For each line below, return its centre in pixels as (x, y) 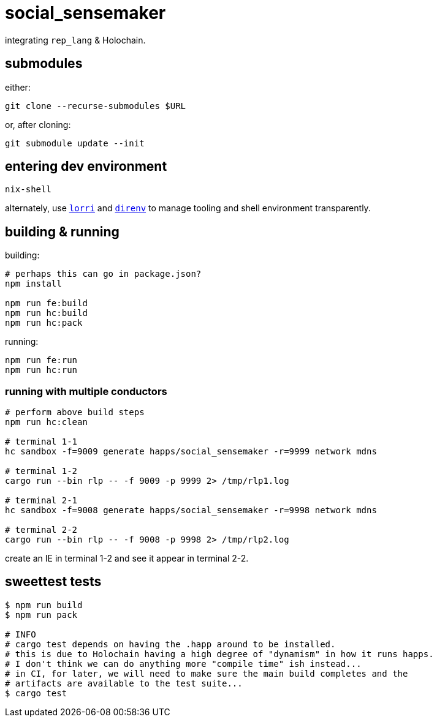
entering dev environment (86, 167)
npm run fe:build (46, 303)
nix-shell (28, 190)
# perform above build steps (75, 412)
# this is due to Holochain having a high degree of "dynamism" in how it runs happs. (219, 654)
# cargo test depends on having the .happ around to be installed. (170, 644)
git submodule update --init (75, 143)
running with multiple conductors (86, 391)
